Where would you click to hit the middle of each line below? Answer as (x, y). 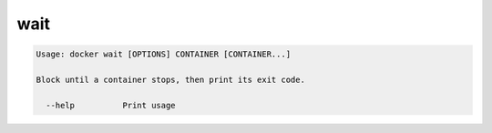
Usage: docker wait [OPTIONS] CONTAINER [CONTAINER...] (164, 54)
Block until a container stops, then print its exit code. (170, 79)
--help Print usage (111, 105)
